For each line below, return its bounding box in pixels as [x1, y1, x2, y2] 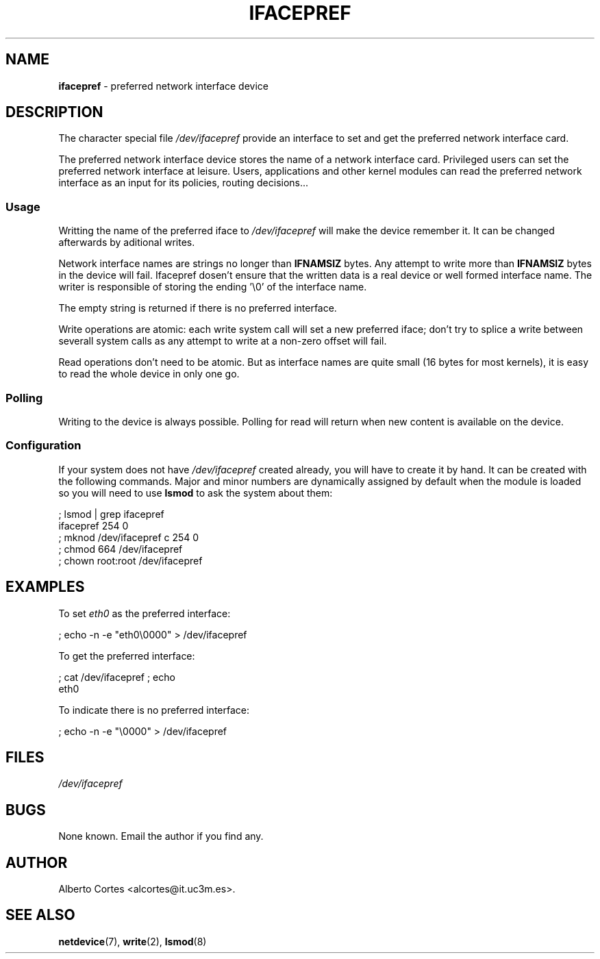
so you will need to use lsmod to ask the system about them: [58, 486, 333, 499]
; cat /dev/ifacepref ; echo [58, 671, 175, 683]
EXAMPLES [5, 578, 85, 596]
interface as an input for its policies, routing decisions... [58, 177, 309, 189]
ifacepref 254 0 [58, 519, 129, 532]
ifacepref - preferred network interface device [58, 79, 269, 92]
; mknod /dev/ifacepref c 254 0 [58, 531, 199, 543]
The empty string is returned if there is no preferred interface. [58, 302, 337, 314]
